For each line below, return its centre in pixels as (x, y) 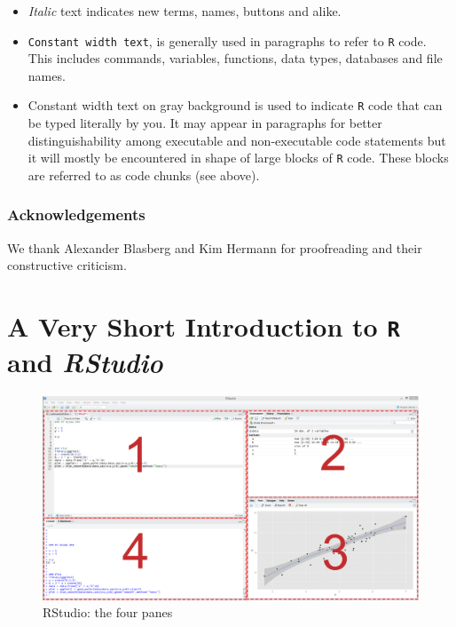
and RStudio (85, 362)
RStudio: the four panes (108, 612)
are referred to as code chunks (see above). (144, 175)
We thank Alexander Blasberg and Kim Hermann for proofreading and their (215, 247)
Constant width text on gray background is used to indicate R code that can (235, 105)
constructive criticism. (67, 265)
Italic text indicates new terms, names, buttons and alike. (185, 11)
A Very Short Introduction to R (204, 326)
